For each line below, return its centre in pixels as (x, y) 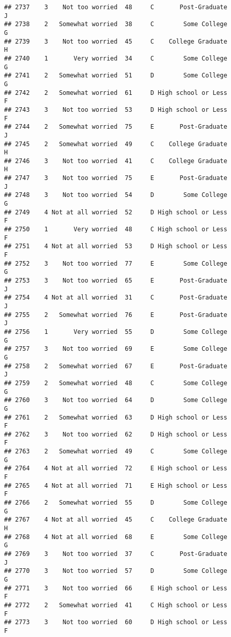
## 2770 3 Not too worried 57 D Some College (116, 571)
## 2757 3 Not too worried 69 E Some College (116, 349)
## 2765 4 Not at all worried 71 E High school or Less (116, 485)
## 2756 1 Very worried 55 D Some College (116, 332)
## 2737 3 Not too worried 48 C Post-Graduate (116, 7)
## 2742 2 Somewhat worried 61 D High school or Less (116, 93)
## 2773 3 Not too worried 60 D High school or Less (116, 622)
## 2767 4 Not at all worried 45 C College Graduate (116, 520)
